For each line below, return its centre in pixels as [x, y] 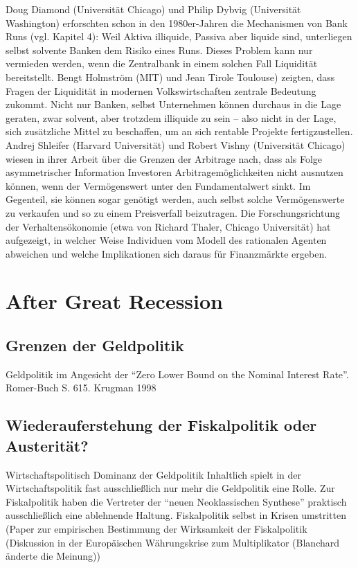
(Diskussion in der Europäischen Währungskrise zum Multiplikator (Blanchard [173, 542]
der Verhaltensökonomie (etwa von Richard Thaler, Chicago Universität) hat [168, 226]
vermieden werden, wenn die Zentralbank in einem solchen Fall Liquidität [162, 63]
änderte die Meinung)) [53, 556]
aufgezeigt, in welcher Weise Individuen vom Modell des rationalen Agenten [166, 240]
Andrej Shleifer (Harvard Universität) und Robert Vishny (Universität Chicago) [176, 144]
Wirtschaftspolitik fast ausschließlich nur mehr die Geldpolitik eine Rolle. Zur [170, 488]
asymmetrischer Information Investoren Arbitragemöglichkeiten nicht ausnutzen [174, 172]
